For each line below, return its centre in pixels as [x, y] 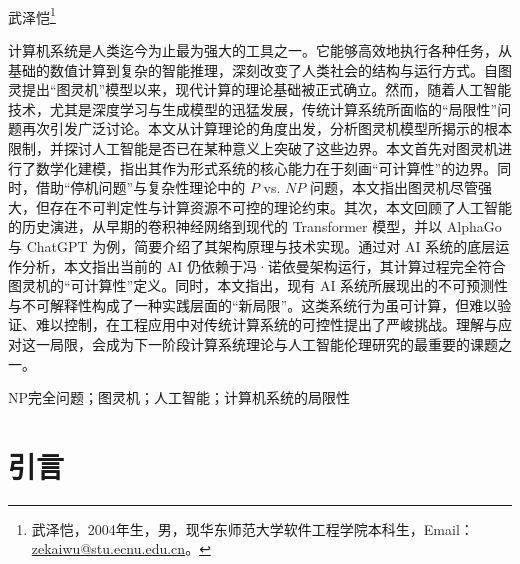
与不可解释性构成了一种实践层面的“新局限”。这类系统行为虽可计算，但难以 [253, 304]
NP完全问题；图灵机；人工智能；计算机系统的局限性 [179, 397]
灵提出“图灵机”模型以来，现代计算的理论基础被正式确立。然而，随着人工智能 [260, 89]
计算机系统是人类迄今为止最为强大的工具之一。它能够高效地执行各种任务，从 [260, 50]
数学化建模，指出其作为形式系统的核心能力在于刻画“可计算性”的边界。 [266, 167]
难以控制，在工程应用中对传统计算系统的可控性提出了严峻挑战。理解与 [266, 324]
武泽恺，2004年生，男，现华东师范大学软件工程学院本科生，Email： [252, 528]
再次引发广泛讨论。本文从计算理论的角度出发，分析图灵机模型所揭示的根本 [266, 128]
